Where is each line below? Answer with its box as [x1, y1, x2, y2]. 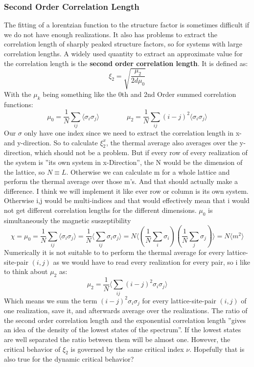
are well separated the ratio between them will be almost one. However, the [4, 334, 231, 344]
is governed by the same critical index [70, 344, 184, 354]
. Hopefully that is [189, 344, 245, 354]
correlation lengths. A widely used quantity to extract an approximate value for [4, 48, 243, 58]
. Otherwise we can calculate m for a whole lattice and [66, 166, 230, 177]
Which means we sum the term [4, 295, 97, 305]
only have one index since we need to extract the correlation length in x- [24, 127, 242, 138]
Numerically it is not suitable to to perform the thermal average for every [4, 247, 225, 257]
